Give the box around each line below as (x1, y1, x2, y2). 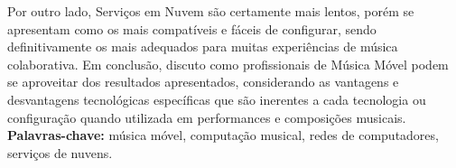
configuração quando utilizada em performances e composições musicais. (7, 107, 406, 126)
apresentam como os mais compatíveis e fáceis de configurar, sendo (7, 19, 377, 38)
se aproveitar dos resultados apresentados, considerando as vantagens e (7, 72, 399, 91)
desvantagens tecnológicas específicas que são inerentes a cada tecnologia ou (7, 89, 426, 108)
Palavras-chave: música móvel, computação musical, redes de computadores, (7, 126, 439, 145)
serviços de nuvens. (7, 143, 113, 162)
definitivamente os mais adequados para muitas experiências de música (7, 37, 398, 56)
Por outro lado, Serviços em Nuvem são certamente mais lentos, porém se (7, 2, 414, 20)
